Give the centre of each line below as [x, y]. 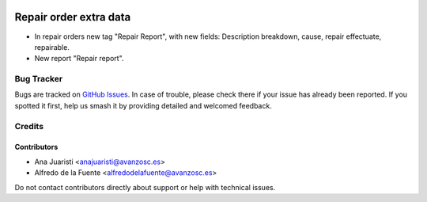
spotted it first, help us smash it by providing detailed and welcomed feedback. [143, 105]
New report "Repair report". [79, 59]
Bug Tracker [39, 79]
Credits [29, 126]
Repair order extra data [73, 17]
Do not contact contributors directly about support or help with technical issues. [145, 187]
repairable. [52, 47]
